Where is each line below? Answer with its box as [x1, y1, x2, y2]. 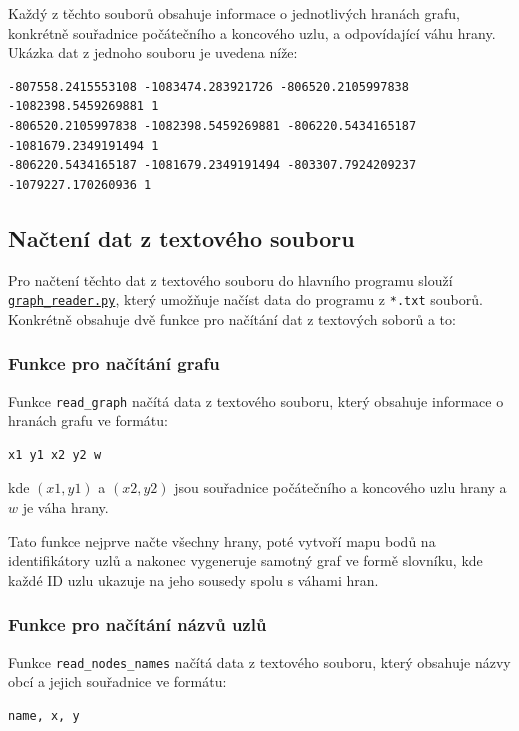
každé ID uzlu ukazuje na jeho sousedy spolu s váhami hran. [8, 569, 379, 590]
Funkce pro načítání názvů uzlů [8, 612, 267, 637]
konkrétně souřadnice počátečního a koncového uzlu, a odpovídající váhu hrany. [8, 22, 496, 43]
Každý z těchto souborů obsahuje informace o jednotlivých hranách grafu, [8, 3, 460, 23]
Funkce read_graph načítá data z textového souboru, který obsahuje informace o [8, 390, 504, 411]
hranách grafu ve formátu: [8, 410, 168, 431]
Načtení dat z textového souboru [8, 222, 355, 253]
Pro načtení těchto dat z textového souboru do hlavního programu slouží [8, 269, 453, 290]
